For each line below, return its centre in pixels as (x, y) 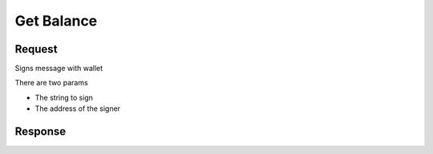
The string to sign (64, 97)
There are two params (51, 83)
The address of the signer (77, 109)
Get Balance (56, 21)
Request (36, 49)
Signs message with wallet (59, 69)
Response (40, 132)
